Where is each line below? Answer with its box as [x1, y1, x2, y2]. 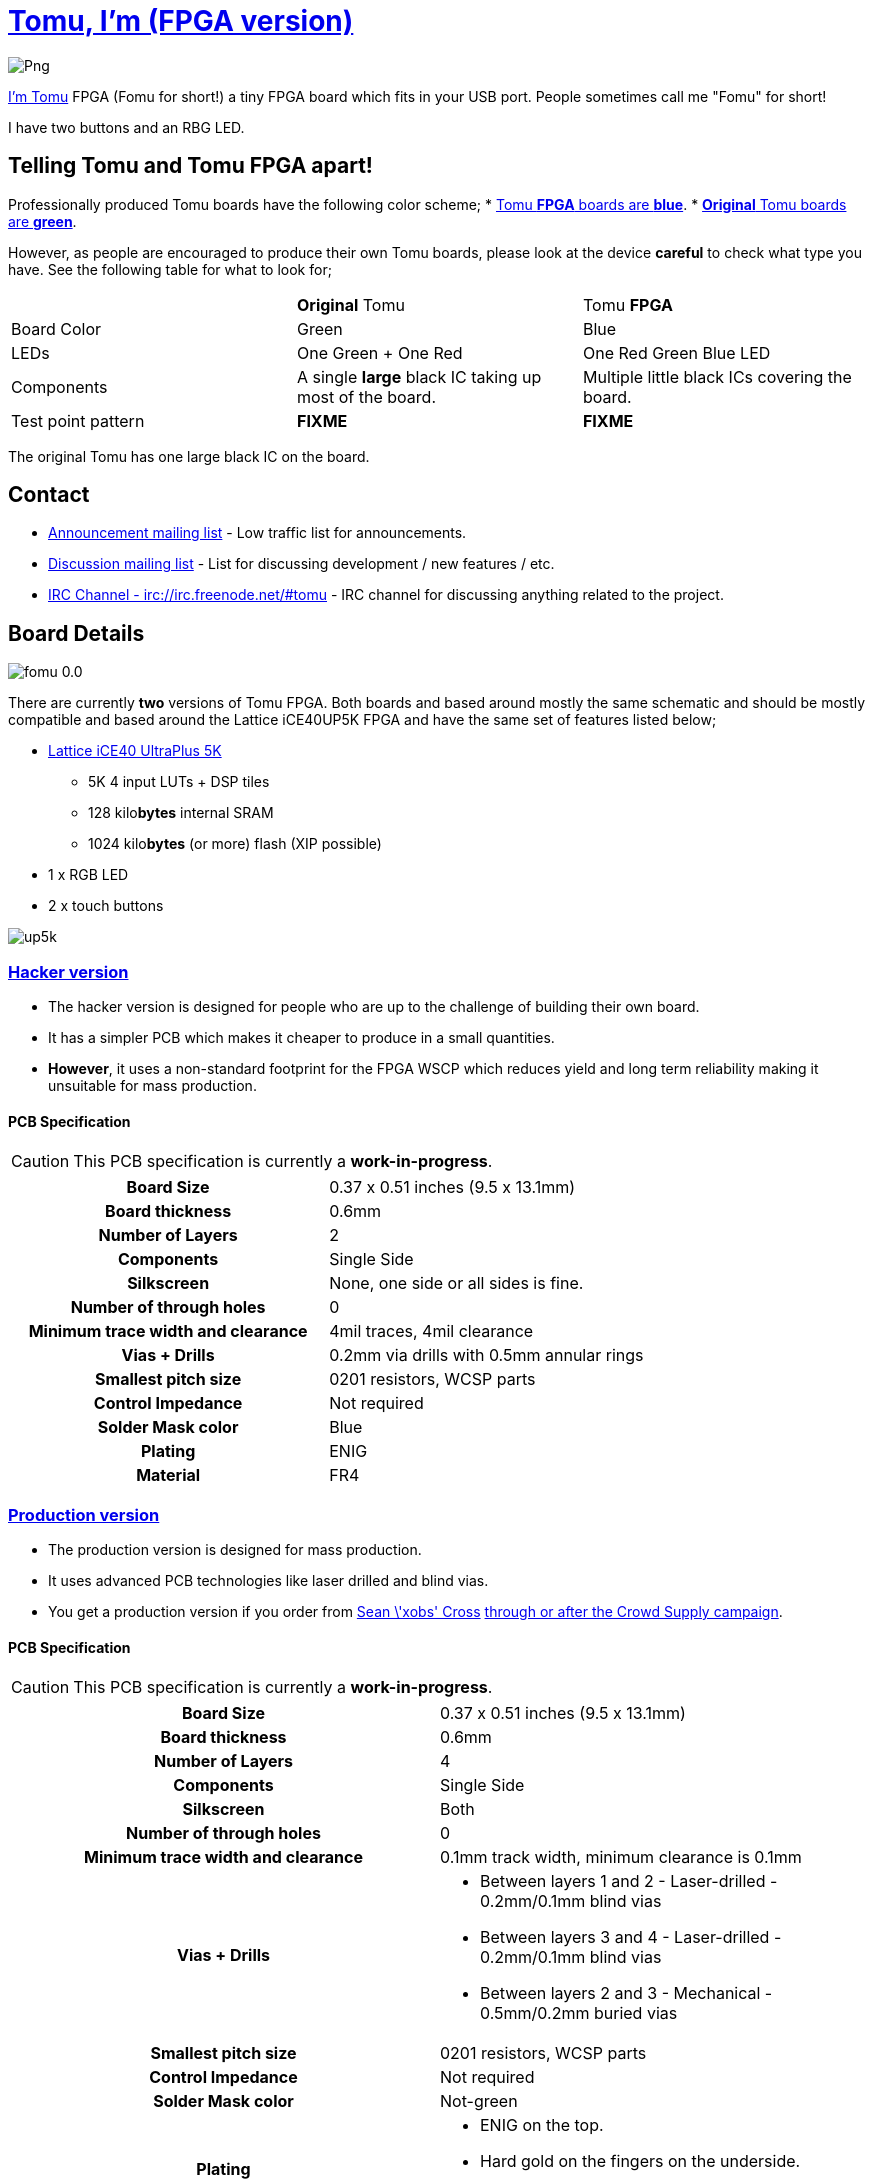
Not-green [440, 2091, 518, 2112]
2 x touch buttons [48, 897, 164, 915]
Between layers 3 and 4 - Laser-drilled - [480, 1927, 782, 1948]
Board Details [8, 620, 145, 646]
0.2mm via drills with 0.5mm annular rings [329, 1345, 644, 1366]
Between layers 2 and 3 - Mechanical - [480, 1983, 773, 2004]
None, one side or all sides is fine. [329, 1273, 584, 1294]
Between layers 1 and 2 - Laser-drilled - [480, 1871, 778, 1892]
